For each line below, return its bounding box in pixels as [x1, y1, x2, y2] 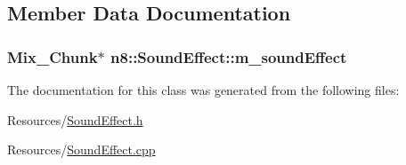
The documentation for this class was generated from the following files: [7, 81, 400, 98]
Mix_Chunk [7, 45, 98, 67]
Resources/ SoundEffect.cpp [7, 140, 156, 159]
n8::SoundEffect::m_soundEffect [110, 45, 347, 67]
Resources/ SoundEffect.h [7, 110, 143, 129]
